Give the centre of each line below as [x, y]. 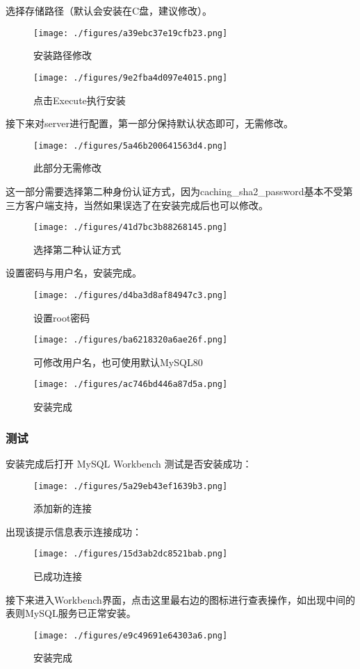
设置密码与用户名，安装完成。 [74, 273]
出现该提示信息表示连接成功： [74, 531]
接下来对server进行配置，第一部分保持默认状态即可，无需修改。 [149, 123]
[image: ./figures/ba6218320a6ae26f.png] [131, 340]
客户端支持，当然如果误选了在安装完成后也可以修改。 [146, 205]
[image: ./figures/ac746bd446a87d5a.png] [131, 385]
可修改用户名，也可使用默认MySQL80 [118, 362]
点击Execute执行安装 [80, 100]
